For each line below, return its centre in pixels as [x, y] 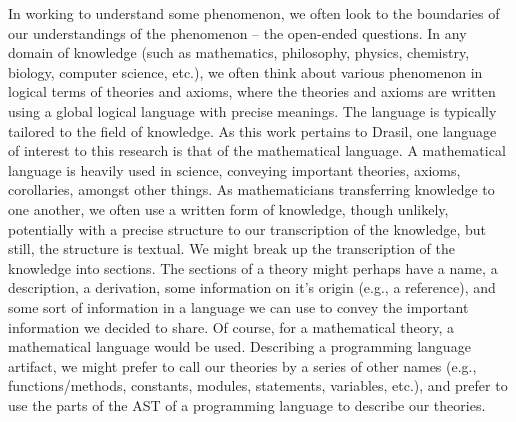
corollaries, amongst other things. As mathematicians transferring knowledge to [251, 189]
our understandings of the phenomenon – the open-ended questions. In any [237, 32]
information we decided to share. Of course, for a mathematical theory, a [231, 326]
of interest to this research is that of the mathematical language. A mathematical [257, 150]
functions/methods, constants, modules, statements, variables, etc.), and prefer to [258, 385]
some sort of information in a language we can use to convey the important [238, 306]
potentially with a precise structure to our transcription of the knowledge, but [247, 228]
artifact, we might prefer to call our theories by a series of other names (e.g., [242, 365]
